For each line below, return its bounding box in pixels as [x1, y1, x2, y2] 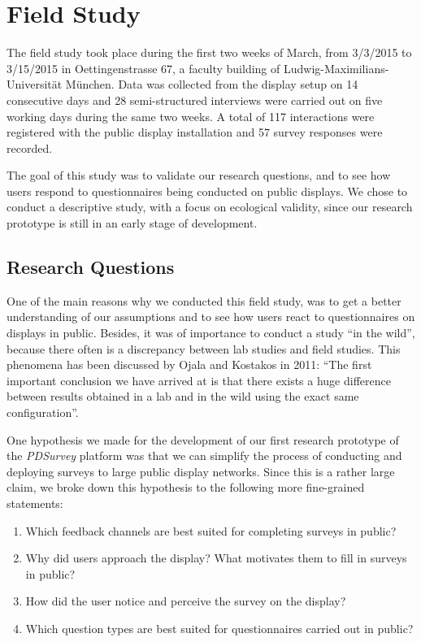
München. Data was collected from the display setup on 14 [65, 76, 358, 93]
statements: [7, 494, 63, 511]
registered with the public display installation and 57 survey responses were [7, 124, 383, 141]
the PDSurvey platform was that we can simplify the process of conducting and [7, 447, 402, 464]
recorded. [7, 139, 53, 156]
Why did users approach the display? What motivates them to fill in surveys [25, 549, 407, 566]
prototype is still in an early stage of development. [7, 215, 258, 232]
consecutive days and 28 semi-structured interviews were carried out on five [7, 91, 383, 108]
